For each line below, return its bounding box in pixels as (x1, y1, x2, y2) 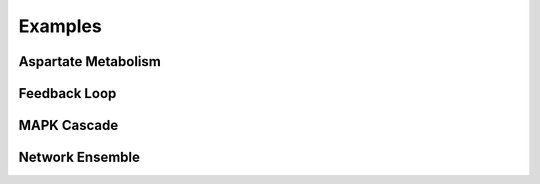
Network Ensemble (18, 149, 140, 166)
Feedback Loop (18, 85, 117, 102)
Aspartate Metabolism (18, 53, 162, 70)
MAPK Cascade (18, 117, 119, 134)
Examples (18, 15, 102, 37)
